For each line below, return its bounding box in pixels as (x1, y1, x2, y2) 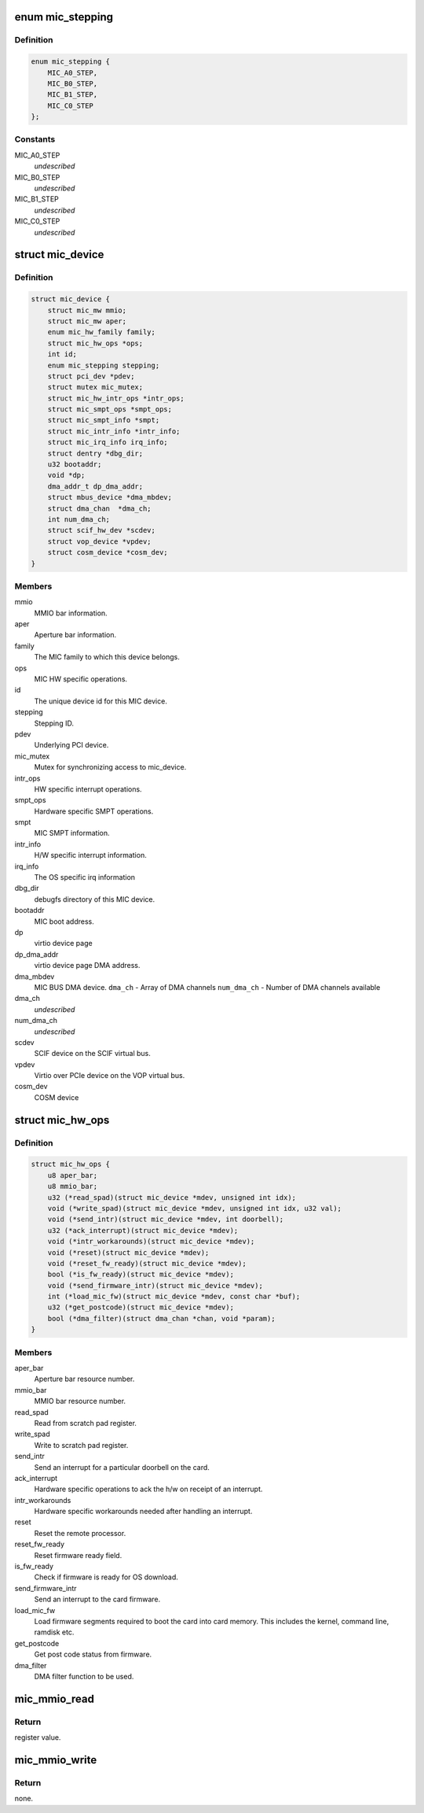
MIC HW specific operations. (34, 674, 128, 684)
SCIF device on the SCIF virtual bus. (34, 1049, 151, 1058)
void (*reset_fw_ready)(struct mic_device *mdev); (47, 1259, 247, 1268)
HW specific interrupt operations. (34, 784, 142, 794)
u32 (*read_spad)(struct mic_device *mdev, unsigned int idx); (47, 1193, 297, 1202)
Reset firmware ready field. (34, 1550, 122, 1560)
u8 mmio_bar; (47, 1182, 98, 1191)
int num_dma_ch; (47, 515, 110, 523)
